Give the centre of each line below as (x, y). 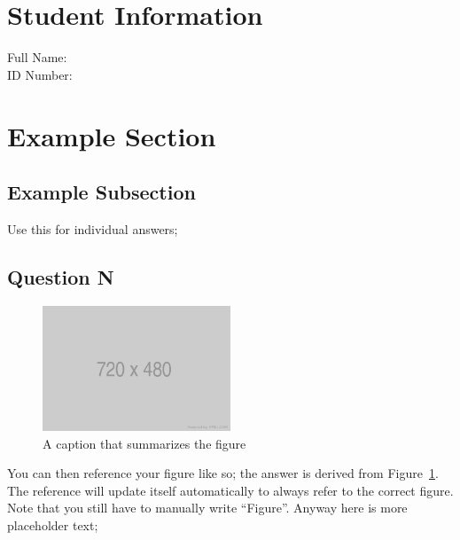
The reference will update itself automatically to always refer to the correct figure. (230, 490)
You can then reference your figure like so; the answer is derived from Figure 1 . (223, 473)
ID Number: (40, 74)
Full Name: (37, 57)
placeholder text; (53, 524)
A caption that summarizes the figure (144, 443)
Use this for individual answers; (93, 228)
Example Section (112, 135)
